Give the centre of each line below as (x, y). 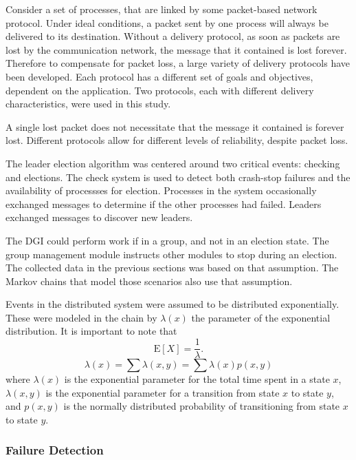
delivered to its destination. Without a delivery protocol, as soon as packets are (173, 36)
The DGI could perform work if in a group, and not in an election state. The (167, 240)
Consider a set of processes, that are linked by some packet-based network (162, 9)
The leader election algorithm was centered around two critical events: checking (173, 163)
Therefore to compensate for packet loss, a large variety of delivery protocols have (178, 63)
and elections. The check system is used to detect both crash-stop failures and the (178, 177)
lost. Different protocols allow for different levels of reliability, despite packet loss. (177, 140)
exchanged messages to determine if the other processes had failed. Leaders (164, 203)
